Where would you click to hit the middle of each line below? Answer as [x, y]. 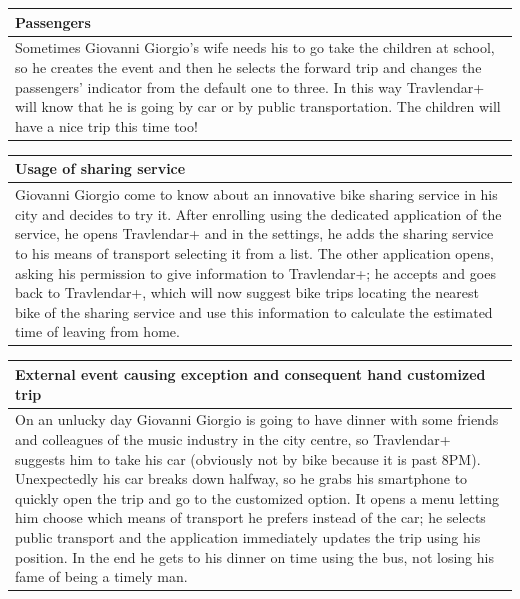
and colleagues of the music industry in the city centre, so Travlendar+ [233, 438]
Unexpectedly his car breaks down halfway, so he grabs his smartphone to [241, 478]
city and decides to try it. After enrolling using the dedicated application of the [258, 213]
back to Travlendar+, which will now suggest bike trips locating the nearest [247, 292]
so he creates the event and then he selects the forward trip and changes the [248, 66]
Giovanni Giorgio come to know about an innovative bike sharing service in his [256, 194]
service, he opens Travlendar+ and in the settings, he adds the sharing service [254, 233]
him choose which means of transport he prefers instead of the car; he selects [250, 517]
